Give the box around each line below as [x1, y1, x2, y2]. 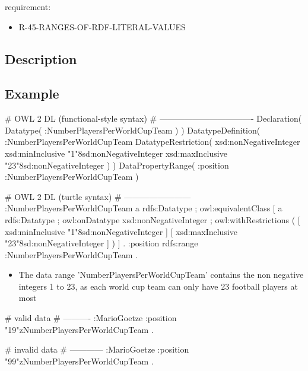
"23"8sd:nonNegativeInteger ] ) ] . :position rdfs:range [5, 237, 198, 249]
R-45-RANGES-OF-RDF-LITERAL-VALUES [18, 20, 186, 33]
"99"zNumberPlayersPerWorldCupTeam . [5, 354, 154, 367]
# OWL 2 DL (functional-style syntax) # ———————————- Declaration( [5, 112, 302, 125]
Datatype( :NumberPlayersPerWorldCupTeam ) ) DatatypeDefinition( [5, 123, 261, 136]
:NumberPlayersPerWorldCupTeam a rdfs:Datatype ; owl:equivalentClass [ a [5, 202, 282, 214]
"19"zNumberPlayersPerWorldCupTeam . [5, 323, 154, 335]
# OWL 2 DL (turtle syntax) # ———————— [5, 190, 191, 202]
